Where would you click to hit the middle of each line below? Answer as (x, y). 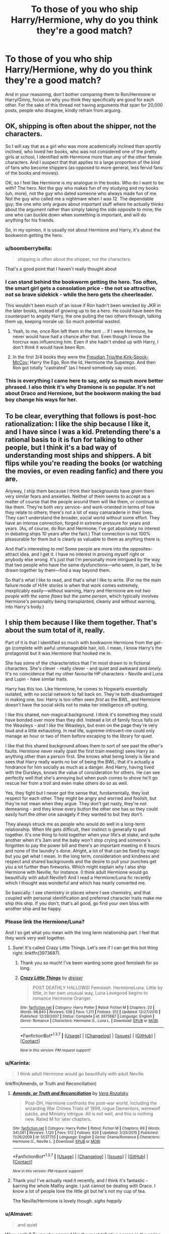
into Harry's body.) (25, 607)
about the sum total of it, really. (55, 630)
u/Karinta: (18, 1063)
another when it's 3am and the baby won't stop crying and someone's (78, 840)
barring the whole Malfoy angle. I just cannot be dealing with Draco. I (84, 1186)
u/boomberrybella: (29, 248)
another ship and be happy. (33, 908)
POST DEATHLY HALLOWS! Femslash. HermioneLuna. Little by (98, 988)
